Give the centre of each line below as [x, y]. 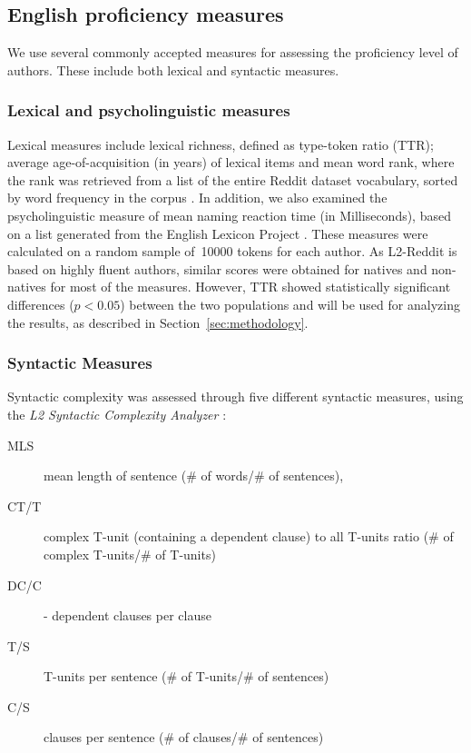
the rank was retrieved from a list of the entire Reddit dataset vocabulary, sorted [233, 179]
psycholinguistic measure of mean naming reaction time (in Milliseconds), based [229, 215]
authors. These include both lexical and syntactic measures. [173, 69]
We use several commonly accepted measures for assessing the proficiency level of [233, 52]
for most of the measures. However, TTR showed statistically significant [250, 287]
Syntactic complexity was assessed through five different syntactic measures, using [235, 396]
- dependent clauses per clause [128, 615]
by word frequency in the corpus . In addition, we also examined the [197, 198]
